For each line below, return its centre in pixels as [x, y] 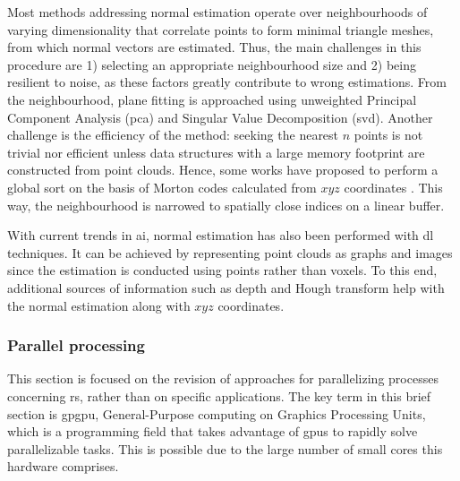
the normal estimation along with [99, 305]
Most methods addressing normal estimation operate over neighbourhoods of [217, 12]
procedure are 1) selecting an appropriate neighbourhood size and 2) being [212, 64]
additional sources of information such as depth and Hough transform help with [226, 287]
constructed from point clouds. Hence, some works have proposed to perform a [223, 170]
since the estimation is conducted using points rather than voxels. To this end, [222, 270]
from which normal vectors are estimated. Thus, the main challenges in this [214, 47]
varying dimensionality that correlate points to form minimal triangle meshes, [221, 29]
